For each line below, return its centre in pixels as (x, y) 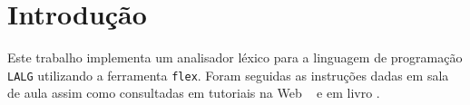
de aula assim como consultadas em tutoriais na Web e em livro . (194, 93)
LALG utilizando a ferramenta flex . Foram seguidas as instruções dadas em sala (228, 75)
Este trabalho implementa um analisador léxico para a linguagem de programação (235, 57)
